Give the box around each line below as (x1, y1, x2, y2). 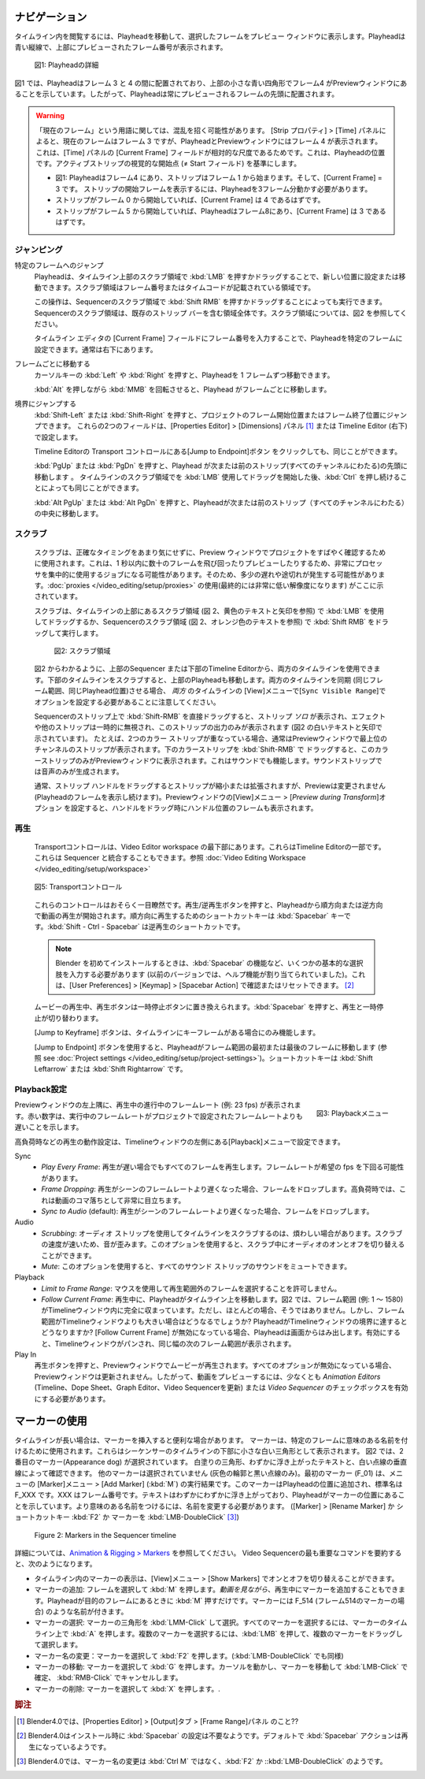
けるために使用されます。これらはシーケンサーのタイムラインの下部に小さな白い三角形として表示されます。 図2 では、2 (14, 1446, 405, 1455)
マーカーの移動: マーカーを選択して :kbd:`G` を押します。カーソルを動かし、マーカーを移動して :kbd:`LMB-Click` (34, 1662, 399, 1671)
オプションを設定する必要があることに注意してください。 (34, 697, 220, 707)
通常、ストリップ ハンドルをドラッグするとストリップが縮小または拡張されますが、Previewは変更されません (34, 781, 386, 791)
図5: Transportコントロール (34, 882, 123, 892)
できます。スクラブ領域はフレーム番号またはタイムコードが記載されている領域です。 (40, 282, 316, 292)
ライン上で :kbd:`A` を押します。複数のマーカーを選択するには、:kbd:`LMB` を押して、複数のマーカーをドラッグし (34, 1629, 403, 1638)
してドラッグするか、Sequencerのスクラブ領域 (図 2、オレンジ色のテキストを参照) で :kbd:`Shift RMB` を (34, 617, 375, 626)
